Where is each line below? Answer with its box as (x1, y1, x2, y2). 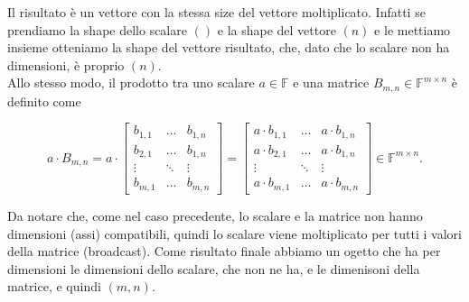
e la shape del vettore (217, 20, 336, 39)
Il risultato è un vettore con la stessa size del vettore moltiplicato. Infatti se (7, 3, 426, 21)
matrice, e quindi (7, 277, 101, 296)
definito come (7, 91, 81, 110)
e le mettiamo (374, 20, 451, 39)
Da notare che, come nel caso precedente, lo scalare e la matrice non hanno (7, 206, 423, 224)
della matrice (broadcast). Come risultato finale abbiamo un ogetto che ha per (7, 242, 441, 261)
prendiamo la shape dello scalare (7, 20, 187, 39)
